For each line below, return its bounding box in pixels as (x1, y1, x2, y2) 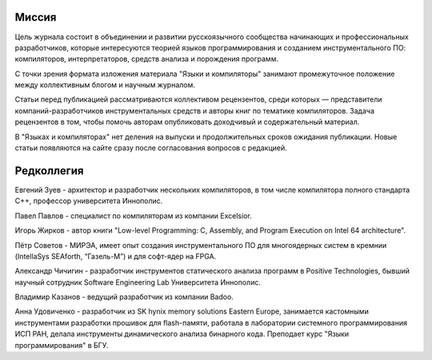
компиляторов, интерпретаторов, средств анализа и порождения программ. (14, 54, 279, 64)
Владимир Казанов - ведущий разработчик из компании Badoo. (14, 292, 234, 302)
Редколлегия (14, 164, 84, 178)
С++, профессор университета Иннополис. (14, 196, 163, 206)
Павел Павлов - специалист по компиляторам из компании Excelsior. (14, 210, 252, 220)
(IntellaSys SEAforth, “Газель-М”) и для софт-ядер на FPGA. (14, 251, 217, 261)
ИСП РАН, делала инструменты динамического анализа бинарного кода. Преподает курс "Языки (14, 329, 350, 339)
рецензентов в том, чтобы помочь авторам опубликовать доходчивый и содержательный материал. (14, 117, 360, 127)
